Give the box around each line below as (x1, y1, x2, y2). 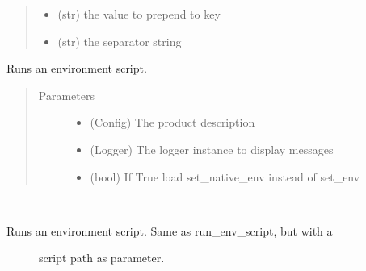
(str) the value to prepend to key (57, 6, 221, 22)
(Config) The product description (90, 114, 255, 131)
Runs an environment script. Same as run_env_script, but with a (6, 222, 333, 239)
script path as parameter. (39, 249, 165, 266)
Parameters (38, 86, 95, 103)
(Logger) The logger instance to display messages (90, 140, 334, 157)
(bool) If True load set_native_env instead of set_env (90, 168, 360, 185)
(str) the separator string (57, 32, 182, 49)
